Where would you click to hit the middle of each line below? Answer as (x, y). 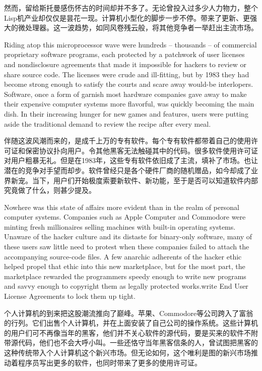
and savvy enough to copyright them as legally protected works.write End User (126, 286)
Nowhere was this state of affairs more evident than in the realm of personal (122, 207)
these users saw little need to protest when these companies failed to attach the (127, 247)
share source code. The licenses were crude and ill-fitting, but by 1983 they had (127, 74)
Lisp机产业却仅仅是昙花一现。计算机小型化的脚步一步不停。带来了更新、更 (127, 17)
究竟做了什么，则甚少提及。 (50, 190)
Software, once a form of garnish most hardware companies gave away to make (125, 94)
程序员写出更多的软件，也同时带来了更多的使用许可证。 (110, 362)
